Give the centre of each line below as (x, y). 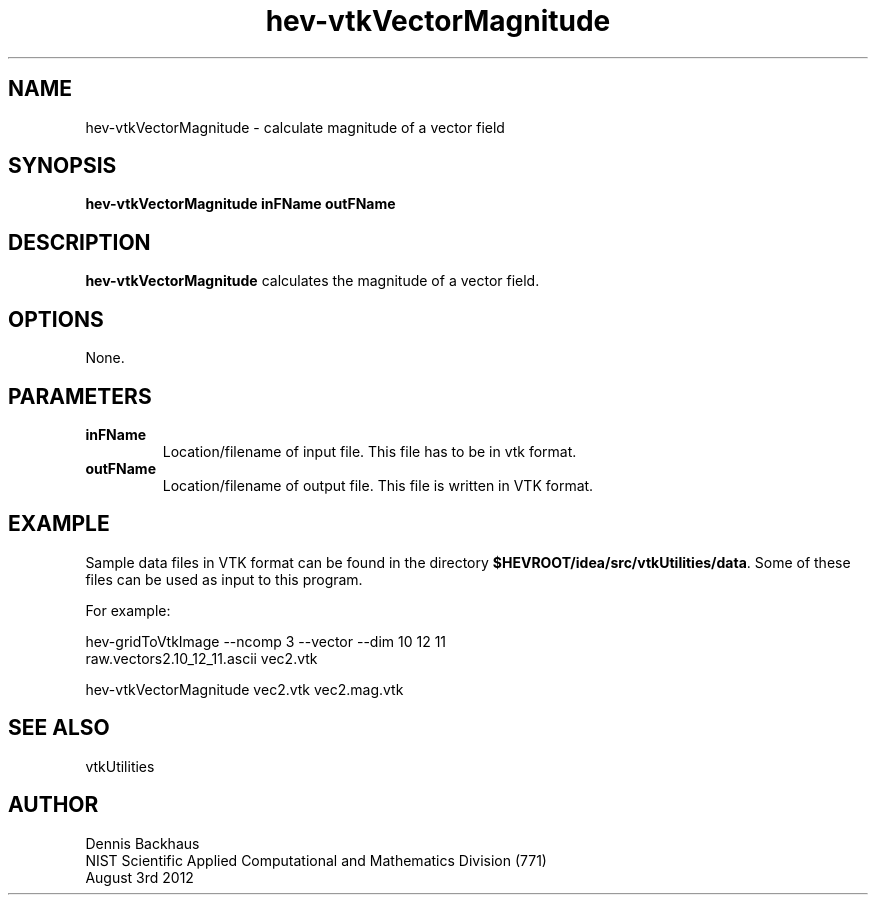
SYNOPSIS (62, 166)
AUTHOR (53, 805)
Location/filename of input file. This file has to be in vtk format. (369, 451)
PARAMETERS (80, 396)
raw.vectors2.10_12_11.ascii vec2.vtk (201, 658)
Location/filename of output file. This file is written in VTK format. (378, 485)
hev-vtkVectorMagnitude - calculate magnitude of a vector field (295, 127)
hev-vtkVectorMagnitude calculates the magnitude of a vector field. (312, 281)
